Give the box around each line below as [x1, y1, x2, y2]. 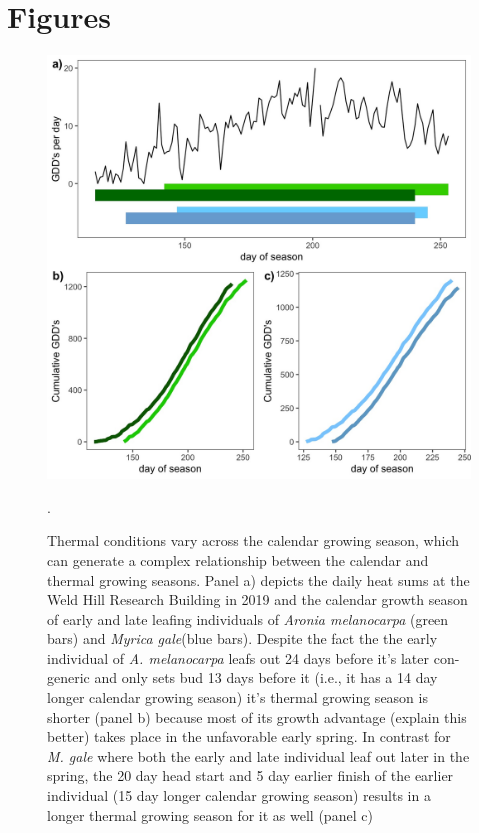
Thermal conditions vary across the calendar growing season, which [47, 530, 460, 551]
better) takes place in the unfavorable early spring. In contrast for [47, 726, 451, 747]
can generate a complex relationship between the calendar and [47, 549, 429, 570]
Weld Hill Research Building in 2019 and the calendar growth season [47, 589, 468, 610]
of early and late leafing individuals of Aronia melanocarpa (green [47, 608, 449, 629]
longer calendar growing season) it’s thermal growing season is [47, 687, 428, 708]
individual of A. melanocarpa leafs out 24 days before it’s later [47, 647, 430, 668]
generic [47, 667, 90, 688]
